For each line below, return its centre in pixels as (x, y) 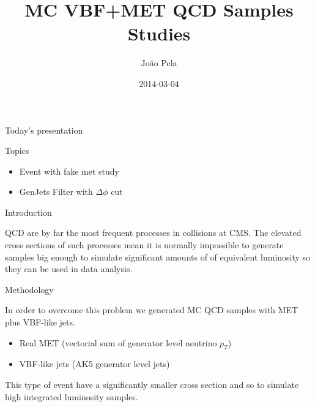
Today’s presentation (44, 130)
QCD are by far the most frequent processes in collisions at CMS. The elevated (153, 233)
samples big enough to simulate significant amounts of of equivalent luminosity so (158, 257)
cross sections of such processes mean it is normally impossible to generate (144, 245)
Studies (159, 33)
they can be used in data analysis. (69, 269)
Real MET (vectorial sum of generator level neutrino (118, 342)
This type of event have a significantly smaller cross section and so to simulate (152, 385)
